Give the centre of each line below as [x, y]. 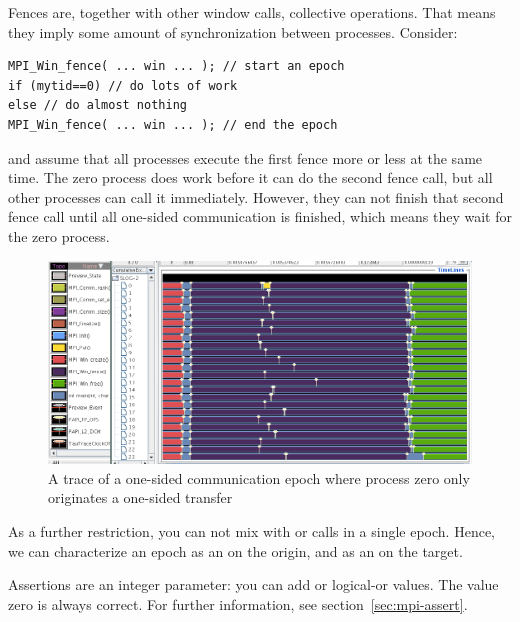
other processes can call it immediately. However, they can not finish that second [256, 196]
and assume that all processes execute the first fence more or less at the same [245, 157]
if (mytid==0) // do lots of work [123, 85]
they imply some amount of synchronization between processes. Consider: [233, 31]
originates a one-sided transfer [140, 497]
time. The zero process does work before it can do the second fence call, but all [250, 177]
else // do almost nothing [97, 105]
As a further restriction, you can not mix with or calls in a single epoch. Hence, [251, 531]
